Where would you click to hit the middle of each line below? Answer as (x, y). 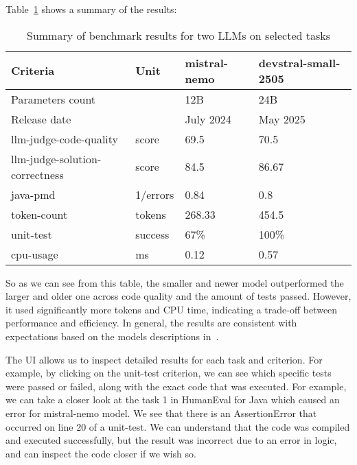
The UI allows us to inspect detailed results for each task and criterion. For (164, 359)
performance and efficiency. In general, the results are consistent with (151, 323)
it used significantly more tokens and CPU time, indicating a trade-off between (172, 309)
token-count (39, 214)
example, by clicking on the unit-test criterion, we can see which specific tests (169, 373)
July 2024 (208, 119)
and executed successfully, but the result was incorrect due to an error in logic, (171, 440)
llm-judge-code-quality (65, 139)
